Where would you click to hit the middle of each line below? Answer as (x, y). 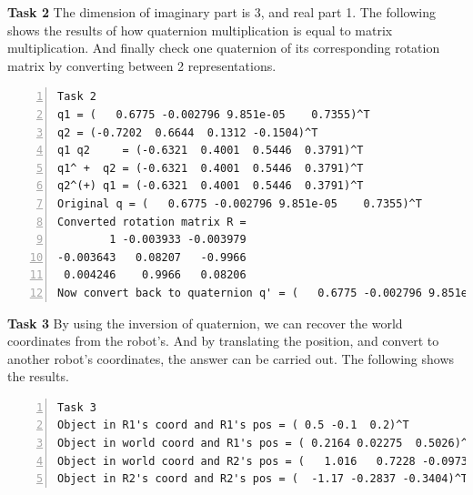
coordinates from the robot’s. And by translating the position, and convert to (223, 341)
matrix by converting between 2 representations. (142, 65)
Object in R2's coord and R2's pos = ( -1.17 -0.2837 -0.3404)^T (263, 479)
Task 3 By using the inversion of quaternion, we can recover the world (205, 323)
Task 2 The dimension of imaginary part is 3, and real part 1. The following (221, 12)
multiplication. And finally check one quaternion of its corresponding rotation (224, 48)
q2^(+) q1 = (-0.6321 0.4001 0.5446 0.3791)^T (211, 186)
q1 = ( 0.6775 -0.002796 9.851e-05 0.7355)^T (214, 114)
